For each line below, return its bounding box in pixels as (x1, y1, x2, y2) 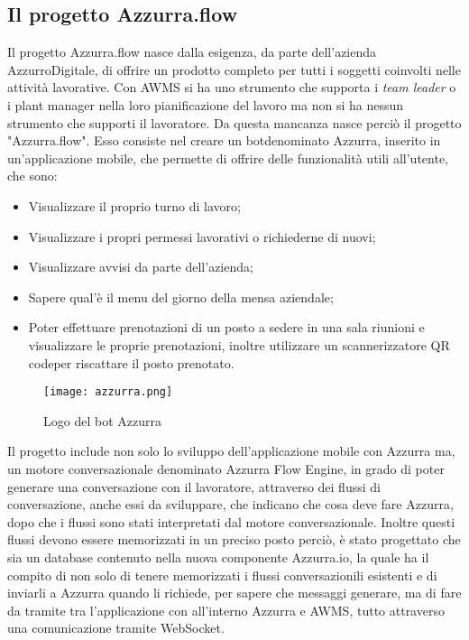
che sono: (7, 166, 58, 185)
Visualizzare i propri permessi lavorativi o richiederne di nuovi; (28, 227, 376, 246)
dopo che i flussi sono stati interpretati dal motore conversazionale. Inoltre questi (7, 512, 455, 531)
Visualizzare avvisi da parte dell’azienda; (28, 257, 253, 276)
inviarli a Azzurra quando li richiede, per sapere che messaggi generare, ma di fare (7, 583, 462, 602)
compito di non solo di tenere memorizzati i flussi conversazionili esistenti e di (7, 565, 437, 584)
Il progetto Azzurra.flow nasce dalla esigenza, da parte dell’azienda (7, 42, 377, 61)
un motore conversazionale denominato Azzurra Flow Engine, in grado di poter (7, 459, 445, 478)
